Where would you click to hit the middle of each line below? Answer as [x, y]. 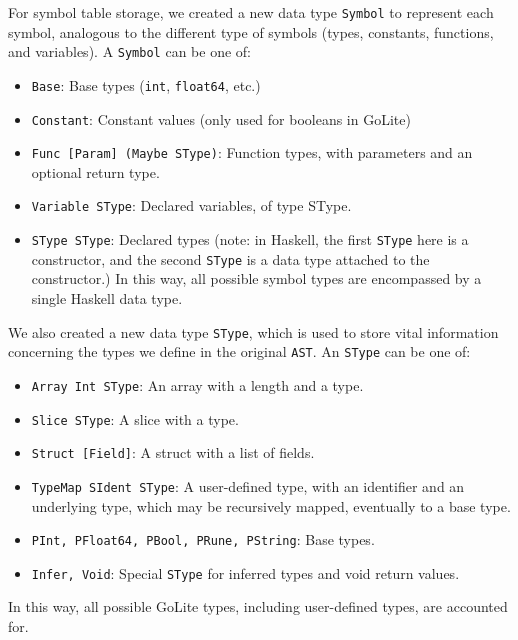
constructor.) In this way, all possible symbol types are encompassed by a [256, 278]
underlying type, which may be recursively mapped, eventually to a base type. [271, 505]
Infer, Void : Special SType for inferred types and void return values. [245, 572]
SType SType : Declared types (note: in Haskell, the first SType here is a [250, 239]
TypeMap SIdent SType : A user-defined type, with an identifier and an [248, 485]
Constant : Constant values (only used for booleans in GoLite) [221, 118]
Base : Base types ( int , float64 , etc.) [146, 84]
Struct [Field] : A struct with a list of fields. [173, 452]
